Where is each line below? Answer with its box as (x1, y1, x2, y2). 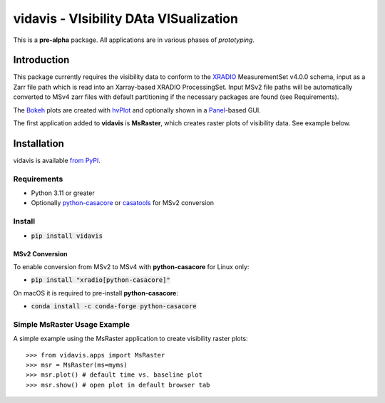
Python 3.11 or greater (31, 189, 96, 197)
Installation (13, 137, 64, 150)
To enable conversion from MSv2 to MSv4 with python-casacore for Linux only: (13, 262, 250, 271)
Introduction (13, 54, 70, 66)
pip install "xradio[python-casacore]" (31, 276, 170, 284)
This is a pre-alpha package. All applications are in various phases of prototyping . (13, 36, 255, 44)
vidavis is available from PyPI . (13, 156, 101, 164)
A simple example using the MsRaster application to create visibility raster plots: (13, 335, 249, 343)
